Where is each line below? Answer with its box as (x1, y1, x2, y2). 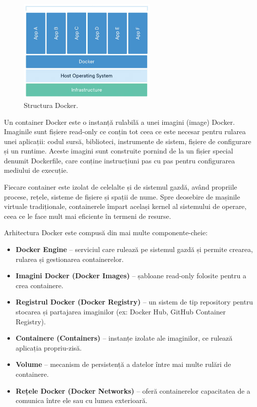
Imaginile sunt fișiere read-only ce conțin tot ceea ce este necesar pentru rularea (4, 126, 246, 137)
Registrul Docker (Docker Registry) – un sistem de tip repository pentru (15, 297, 253, 307)
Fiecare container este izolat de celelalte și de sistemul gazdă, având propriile (4, 182, 237, 192)
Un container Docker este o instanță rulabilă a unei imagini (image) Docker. (4, 116, 235, 127)
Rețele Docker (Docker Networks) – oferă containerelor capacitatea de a (15, 385, 251, 396)
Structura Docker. (24, 100, 78, 110)
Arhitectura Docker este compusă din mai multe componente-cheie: (4, 227, 208, 238)
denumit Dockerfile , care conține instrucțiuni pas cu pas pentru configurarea (4, 155, 235, 165)
